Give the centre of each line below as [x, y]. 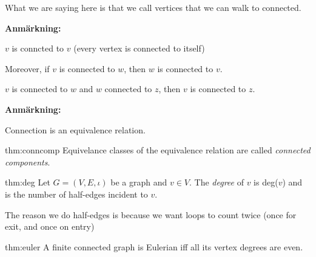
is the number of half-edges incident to [76, 194]
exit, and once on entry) [50, 226]
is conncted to [38, 48]
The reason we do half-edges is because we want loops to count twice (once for [151, 214]
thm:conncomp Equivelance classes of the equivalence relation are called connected [158, 150]
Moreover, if [27, 68]
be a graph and [139, 182]
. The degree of [217, 182]
